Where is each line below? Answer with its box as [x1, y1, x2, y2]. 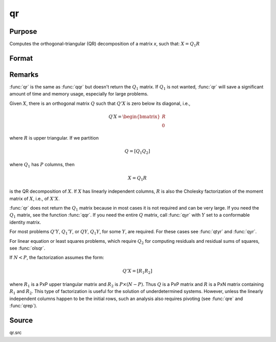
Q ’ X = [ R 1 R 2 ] [122, 268, 153, 275]
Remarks [9, 70, 39, 79]
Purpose [9, 27, 37, 36]
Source [9, 316, 33, 325]
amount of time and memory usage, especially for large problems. [9, 91, 149, 97]
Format [9, 54, 33, 62]
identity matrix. [9, 219, 41, 225]
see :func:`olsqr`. [9, 245, 45, 251]
